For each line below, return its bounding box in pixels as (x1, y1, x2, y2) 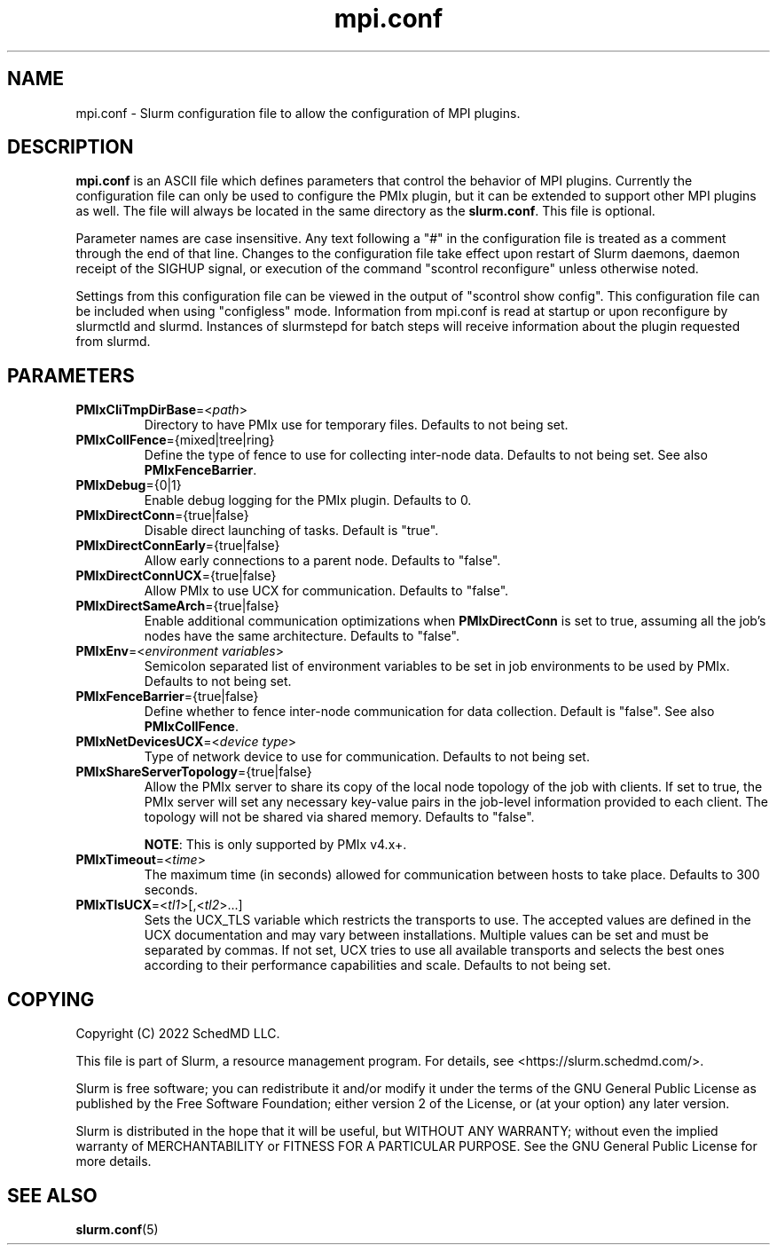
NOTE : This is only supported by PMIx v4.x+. (144, 837, 407, 853)
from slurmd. (75, 334, 151, 350)
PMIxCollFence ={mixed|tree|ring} (75, 432, 275, 448)
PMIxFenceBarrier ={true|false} (75, 689, 259, 705)
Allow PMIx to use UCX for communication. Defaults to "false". (144, 583, 509, 599)
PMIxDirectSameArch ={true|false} (75, 598, 279, 614)
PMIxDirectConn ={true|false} (75, 508, 249, 524)
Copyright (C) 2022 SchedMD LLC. (75, 1026, 280, 1042)
